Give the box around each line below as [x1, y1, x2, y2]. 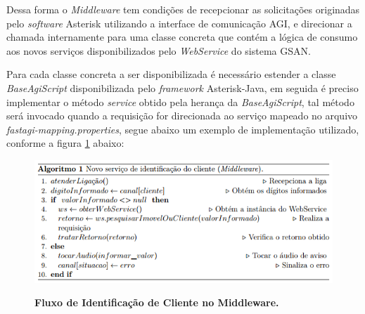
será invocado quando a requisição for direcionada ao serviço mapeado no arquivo [6, 108, 358, 123]
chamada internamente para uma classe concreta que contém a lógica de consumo [6, 30, 358, 44]
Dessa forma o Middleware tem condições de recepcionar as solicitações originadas [6, 2, 360, 16]
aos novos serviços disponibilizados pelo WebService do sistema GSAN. [6, 43, 311, 58]
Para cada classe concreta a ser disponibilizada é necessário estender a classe [6, 67, 336, 81]
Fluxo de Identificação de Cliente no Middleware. [34, 295, 279, 310]
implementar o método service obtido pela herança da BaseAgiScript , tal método [6, 94, 354, 109]
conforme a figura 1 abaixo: [6, 136, 124, 150]
